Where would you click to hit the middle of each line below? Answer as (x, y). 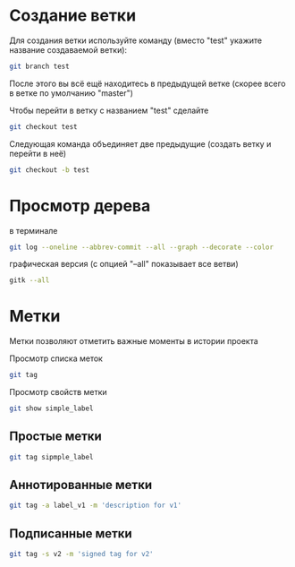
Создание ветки (73, 16)
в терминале (34, 230)
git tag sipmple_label (51, 457)
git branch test (39, 66)
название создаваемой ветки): (68, 49)
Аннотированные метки (81, 485)
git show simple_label (51, 408)
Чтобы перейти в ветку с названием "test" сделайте (109, 110)
